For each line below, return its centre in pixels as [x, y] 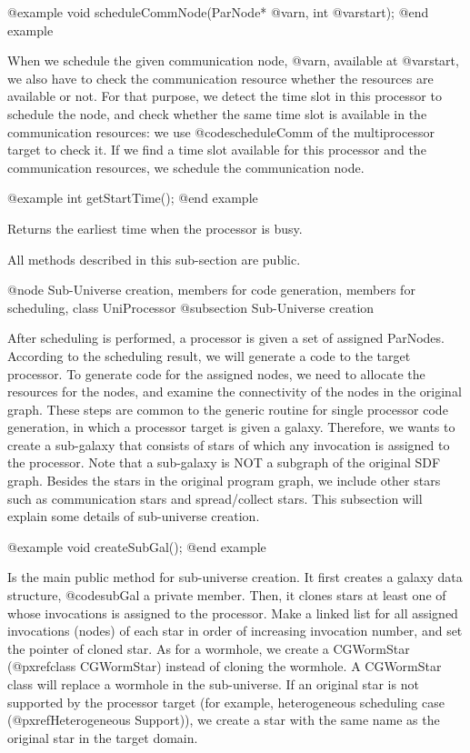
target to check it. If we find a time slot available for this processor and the [217, 150]
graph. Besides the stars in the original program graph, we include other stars [224, 481]
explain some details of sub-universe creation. [134, 516]
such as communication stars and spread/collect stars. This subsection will [215, 498]
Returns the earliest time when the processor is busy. [155, 228]
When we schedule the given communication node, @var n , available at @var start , [233, 60]
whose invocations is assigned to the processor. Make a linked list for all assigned [233, 612]
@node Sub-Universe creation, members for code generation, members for [211, 290]
